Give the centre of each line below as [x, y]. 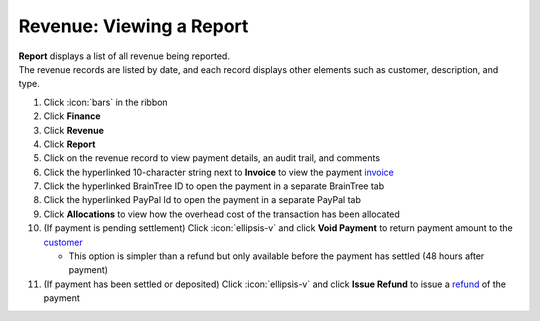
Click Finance [72, 116]
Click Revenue [74, 130]
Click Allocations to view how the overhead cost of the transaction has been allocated [221, 214]
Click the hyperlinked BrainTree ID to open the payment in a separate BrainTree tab [214, 186]
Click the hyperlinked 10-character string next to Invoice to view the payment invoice [218, 172]
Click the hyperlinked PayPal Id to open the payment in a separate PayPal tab [202, 200]
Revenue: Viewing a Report [133, 26]
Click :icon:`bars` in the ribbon [106, 102]
